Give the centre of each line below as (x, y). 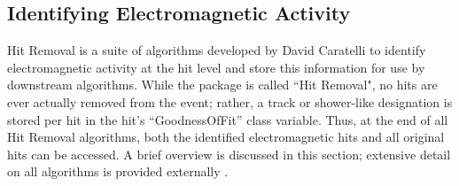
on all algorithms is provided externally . (118, 171)
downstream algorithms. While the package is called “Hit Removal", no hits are (222, 85)
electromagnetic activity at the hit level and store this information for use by (216, 67)
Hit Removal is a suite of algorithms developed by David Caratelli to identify (217, 50)
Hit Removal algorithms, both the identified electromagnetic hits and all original (226, 137)
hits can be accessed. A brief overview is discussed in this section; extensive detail (229, 154)
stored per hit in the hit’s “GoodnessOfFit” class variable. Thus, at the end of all (228, 119)
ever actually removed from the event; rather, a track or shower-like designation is (230, 101)
